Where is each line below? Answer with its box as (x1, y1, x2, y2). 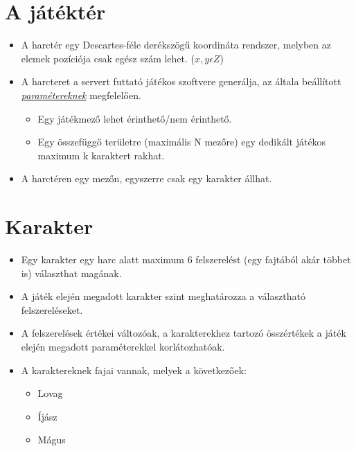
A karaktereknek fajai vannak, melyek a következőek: (21, 362, 247, 377)
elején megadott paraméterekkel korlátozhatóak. (21, 339, 225, 353)
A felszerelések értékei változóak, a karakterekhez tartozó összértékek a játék (21, 326, 346, 340)
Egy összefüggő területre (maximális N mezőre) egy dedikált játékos (37, 134, 326, 149)
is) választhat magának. (21, 265, 122, 280)
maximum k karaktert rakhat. (37, 148, 165, 162)
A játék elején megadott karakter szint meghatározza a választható (21, 289, 305, 303)
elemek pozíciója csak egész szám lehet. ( (21, 51, 195, 65)
